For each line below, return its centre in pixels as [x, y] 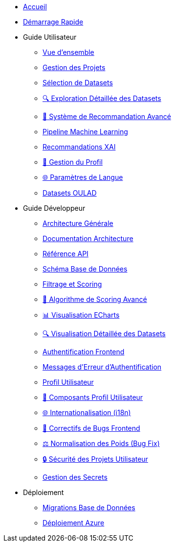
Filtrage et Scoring [72, 284]
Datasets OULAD [70, 193]
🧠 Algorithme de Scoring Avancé [95, 299]
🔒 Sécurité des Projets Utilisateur [95, 459]
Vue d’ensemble [68, 52]
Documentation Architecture [88, 238]
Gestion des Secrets [75, 477]
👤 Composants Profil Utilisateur [93, 397]
